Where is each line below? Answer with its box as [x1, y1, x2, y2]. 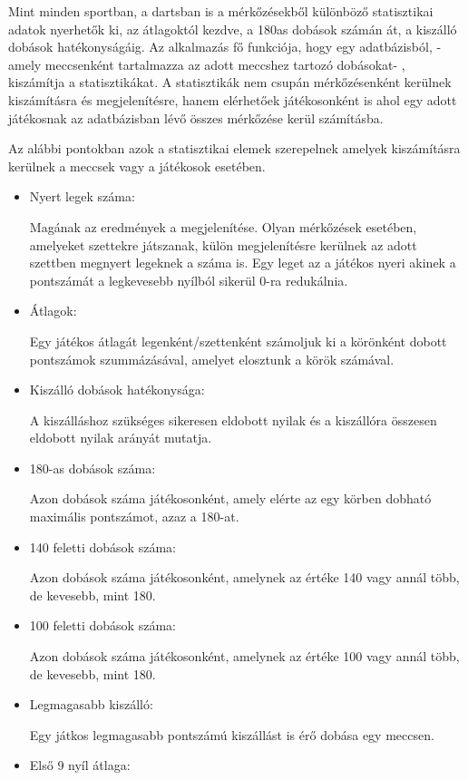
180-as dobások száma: [29, 458, 156, 477]
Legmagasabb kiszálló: [29, 695, 153, 714]
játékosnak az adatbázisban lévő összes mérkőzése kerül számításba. [8, 108, 384, 127]
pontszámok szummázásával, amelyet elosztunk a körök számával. [29, 349, 395, 368]
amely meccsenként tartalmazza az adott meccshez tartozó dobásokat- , [8, 54, 405, 73]
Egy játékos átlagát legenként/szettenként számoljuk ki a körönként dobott [29, 331, 447, 350]
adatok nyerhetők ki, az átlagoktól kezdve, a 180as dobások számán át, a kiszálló [8, 19, 457, 38]
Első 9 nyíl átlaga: [29, 756, 131, 775]
